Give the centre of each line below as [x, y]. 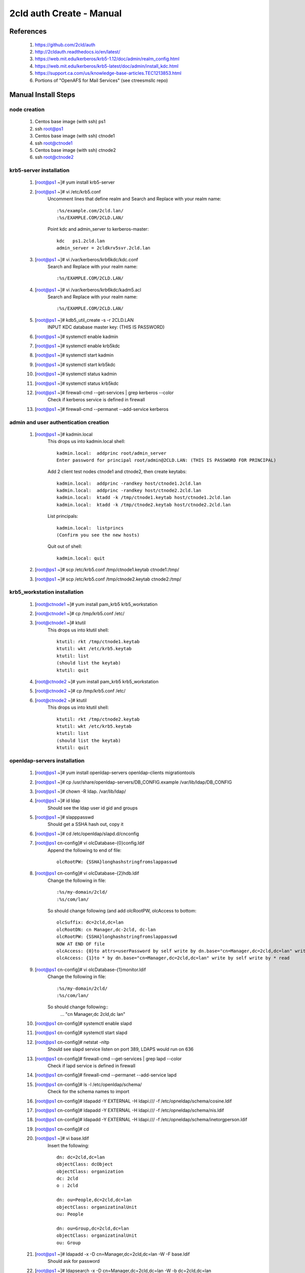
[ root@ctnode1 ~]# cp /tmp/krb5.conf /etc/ [80, 613]
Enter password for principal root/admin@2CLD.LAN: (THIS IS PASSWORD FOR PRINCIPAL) [166, 460]
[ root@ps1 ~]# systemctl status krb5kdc [77, 383]
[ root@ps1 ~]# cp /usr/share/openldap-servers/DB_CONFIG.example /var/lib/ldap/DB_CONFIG [133, 782]
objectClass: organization [90, 1171]
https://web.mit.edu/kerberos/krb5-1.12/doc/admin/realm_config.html [107, 59]
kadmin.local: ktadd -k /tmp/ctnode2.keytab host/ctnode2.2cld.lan [144, 505]
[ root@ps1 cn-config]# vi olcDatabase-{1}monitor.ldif [90, 970]
